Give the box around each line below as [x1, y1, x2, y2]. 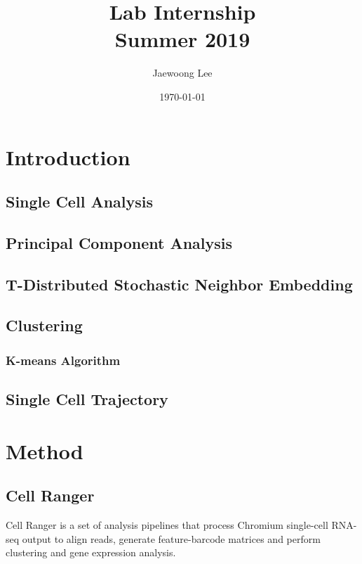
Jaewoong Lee [152, 65, 213, 80]
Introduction [6, 142, 130, 171]
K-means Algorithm [6, 351, 121, 368]
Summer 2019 [114, 25, 250, 53]
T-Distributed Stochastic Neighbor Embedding [6, 273, 353, 295]
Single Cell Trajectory [6, 388, 168, 410]
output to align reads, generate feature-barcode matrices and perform [22, 531, 321, 546]
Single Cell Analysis [6, 191, 153, 212]
